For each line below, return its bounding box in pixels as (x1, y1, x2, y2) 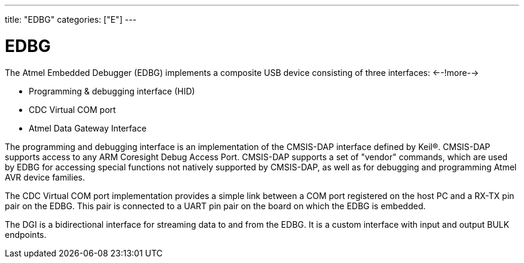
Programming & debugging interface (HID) (29, 85, 195, 96)
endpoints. (5, 229, 47, 240)
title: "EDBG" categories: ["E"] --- (5, 14, 137, 25)
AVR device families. (5, 172, 85, 182)
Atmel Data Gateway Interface (29, 123, 147, 133)
